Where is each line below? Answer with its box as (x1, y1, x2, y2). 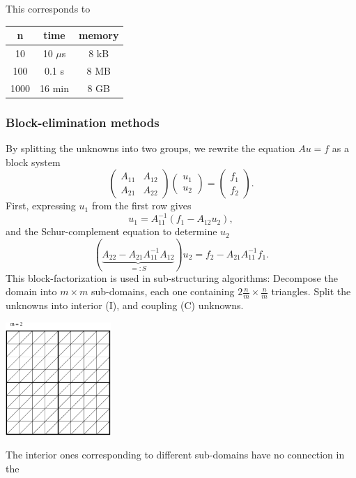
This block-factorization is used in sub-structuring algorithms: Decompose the (6, 270, 338, 285)
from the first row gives (91, 198, 192, 213)
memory (79, 28, 119, 43)
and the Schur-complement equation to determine (6, 224, 217, 239)
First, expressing (6, 198, 76, 213)
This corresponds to (6, 1, 91, 15)
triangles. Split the (271, 284, 351, 299)
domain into (6, 284, 57, 299)
